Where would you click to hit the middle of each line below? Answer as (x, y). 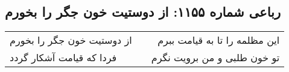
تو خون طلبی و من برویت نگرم (215, 58)
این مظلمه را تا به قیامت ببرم (219, 40)
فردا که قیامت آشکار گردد (63, 58)
